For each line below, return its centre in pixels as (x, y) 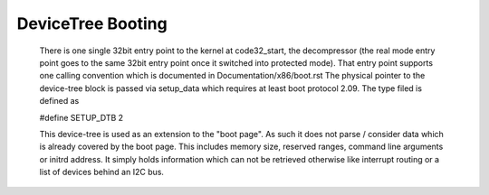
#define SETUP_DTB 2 (81, 117)
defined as (59, 101)
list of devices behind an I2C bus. (102, 172)
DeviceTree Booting (92, 23)
